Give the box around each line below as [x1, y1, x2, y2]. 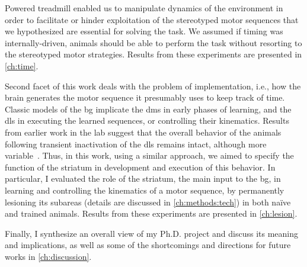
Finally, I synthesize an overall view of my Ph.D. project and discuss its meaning [5, 227, 299, 239]
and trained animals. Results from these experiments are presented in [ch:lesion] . [5, 207, 298, 220]
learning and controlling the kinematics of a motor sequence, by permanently [5, 184, 284, 196]
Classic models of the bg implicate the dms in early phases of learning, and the [5, 102, 292, 115]
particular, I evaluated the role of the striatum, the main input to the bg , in [5, 172, 281, 185]
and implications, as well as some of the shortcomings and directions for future [5, 239, 291, 251]
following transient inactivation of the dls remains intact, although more [5, 137, 267, 150]
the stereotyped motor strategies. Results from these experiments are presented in [5, 48, 302, 60]
